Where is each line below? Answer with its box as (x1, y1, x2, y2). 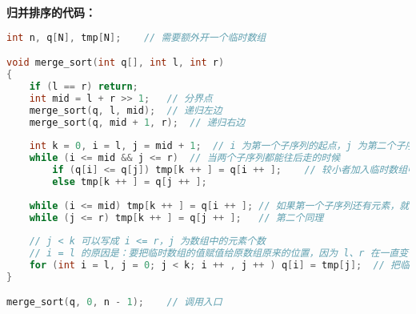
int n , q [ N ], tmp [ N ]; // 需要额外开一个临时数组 (6, 31, 266, 43)
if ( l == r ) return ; (29, 80, 138, 92)
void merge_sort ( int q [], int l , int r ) (6, 57, 225, 69)
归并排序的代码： (6, 4, 96, 20)
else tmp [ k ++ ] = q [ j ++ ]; (52, 175, 207, 187)
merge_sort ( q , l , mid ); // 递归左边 (29, 104, 222, 116)
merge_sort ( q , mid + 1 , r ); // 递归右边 (29, 116, 246, 128)
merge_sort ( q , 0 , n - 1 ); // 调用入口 (6, 296, 222, 308)
